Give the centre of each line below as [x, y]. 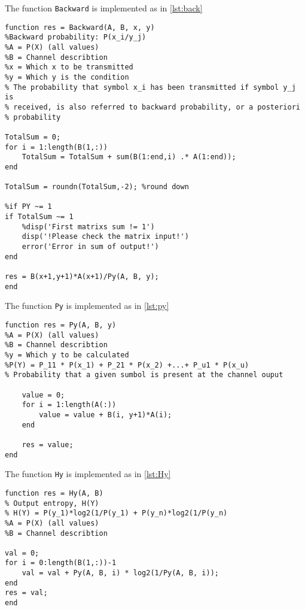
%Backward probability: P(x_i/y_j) [76, 37]
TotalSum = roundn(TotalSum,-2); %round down [97, 187]
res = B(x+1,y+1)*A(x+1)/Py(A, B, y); [82, 277]
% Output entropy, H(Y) [52, 503]
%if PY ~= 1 [28, 207]
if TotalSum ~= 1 [39, 217]
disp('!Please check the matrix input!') [105, 237]
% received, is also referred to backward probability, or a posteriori [152, 107]
